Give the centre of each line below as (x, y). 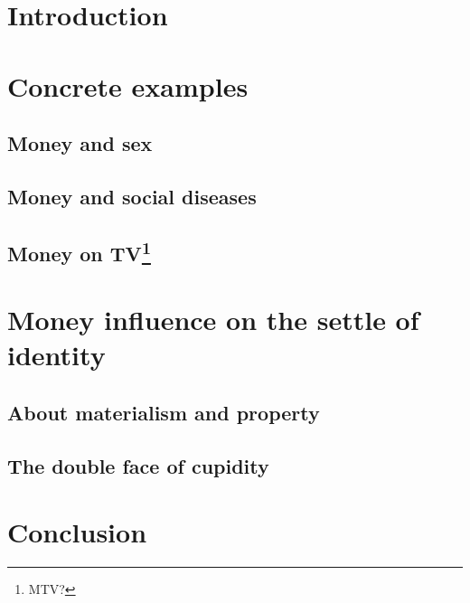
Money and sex (80, 143)
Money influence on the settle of (213, 320)
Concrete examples (128, 85)
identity (56, 355)
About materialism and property (164, 413)
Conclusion (77, 532)
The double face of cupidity (138, 465)
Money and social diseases (132, 196)
